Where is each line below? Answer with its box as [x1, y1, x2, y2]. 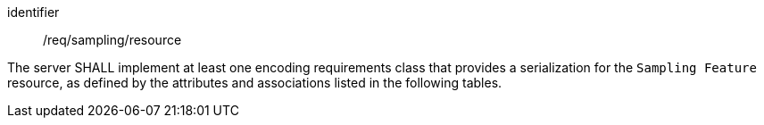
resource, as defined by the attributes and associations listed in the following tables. [7, 75, 502, 90]
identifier [7, 4, 60, 20]
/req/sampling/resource [43, 32, 182, 47]
